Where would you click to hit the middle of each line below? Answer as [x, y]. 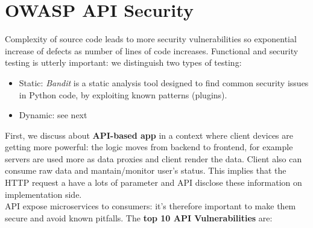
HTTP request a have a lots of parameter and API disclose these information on [153, 182]
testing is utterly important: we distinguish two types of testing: [123, 62]
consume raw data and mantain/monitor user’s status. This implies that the [146, 170]
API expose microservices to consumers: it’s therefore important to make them [150, 206]
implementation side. [43, 194]
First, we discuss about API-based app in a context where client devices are [149, 135]
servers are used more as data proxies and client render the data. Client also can [153, 158]
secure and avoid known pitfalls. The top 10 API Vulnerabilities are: [139, 217]
